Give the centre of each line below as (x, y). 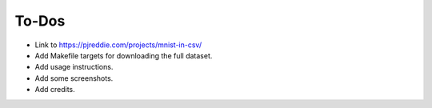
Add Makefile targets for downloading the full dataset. (124, 55)
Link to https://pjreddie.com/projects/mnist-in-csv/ (118, 45)
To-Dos (40, 21)
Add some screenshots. (74, 78)
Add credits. (55, 90)
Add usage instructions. (74, 67)
